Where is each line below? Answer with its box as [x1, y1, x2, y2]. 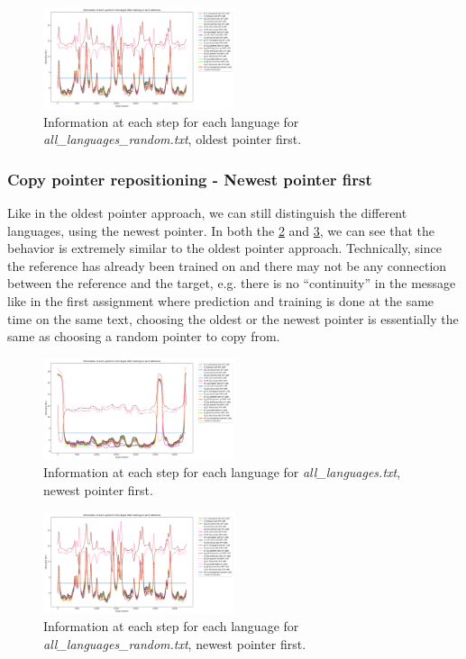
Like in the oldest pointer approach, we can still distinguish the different [7, 203, 407, 222]
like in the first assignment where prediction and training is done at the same [7, 292, 434, 310]
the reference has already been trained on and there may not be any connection [7, 256, 447, 275]
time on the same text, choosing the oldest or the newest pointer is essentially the [7, 309, 459, 328]
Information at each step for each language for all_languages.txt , [43, 463, 401, 482]
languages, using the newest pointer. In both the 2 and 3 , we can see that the [7, 221, 435, 239]
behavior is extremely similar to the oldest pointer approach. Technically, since [7, 239, 442, 257]
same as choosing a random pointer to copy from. [7, 327, 280, 346]
